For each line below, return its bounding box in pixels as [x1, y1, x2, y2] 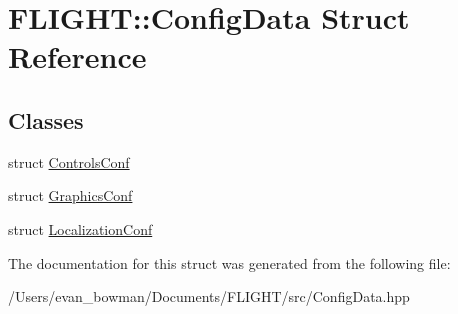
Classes [8, 104, 84, 135]
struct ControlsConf [8, 151, 130, 172]
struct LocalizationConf [8, 218, 153, 239]
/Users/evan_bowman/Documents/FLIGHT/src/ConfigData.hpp [8, 286, 410, 307]
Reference [8, 36, 147, 77]
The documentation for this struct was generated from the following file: [8, 252, 451, 273]
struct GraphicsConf [8, 185, 133, 206]
